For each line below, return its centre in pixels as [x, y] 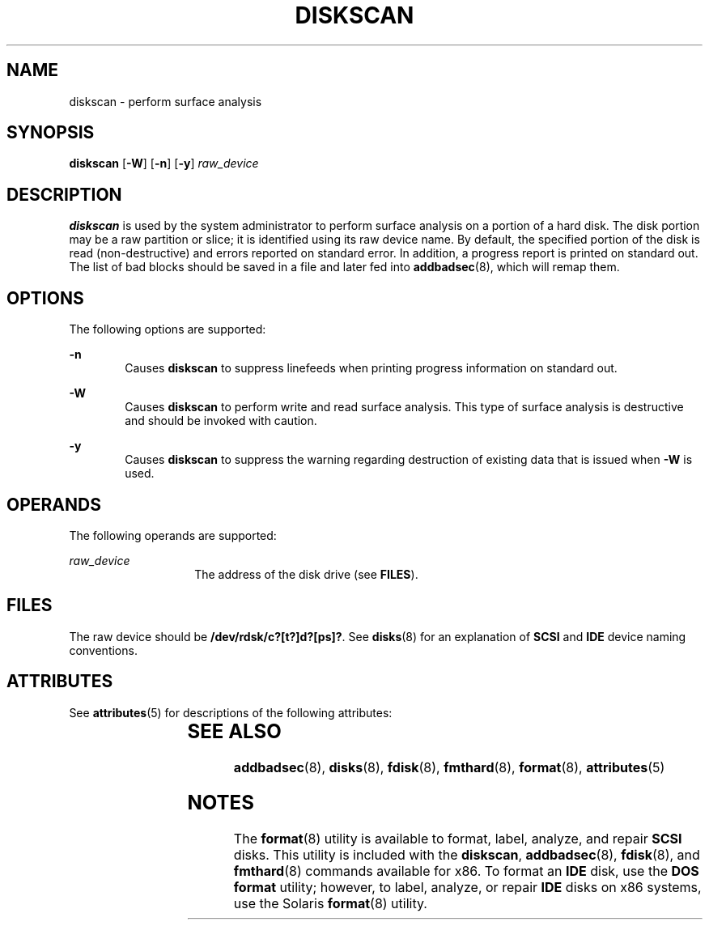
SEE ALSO [234, 731]
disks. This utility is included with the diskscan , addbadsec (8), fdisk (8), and [467, 855]
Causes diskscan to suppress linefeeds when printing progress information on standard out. [371, 368]
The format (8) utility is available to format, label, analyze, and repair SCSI [458, 839]
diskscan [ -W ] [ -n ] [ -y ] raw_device [164, 164]
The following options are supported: [168, 329]
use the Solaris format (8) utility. [330, 904]
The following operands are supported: [173, 535]
